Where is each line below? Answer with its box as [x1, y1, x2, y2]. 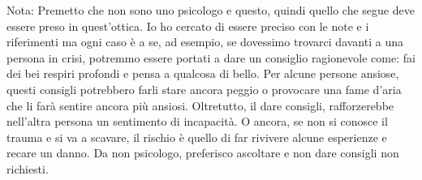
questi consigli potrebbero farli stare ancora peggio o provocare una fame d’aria [6, 80, 402, 97]
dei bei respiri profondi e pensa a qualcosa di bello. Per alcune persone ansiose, [6, 65, 399, 82]
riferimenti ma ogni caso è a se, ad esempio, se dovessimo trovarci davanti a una [6, 33, 403, 50]
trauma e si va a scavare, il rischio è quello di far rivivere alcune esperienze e [6, 128, 387, 145]
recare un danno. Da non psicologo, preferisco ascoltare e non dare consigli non [6, 144, 399, 161]
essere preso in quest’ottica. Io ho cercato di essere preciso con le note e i [6, 17, 369, 34]
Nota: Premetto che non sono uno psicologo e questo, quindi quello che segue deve [6, 2, 415, 18]
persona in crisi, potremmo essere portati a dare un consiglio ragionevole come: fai [6, 49, 416, 66]
